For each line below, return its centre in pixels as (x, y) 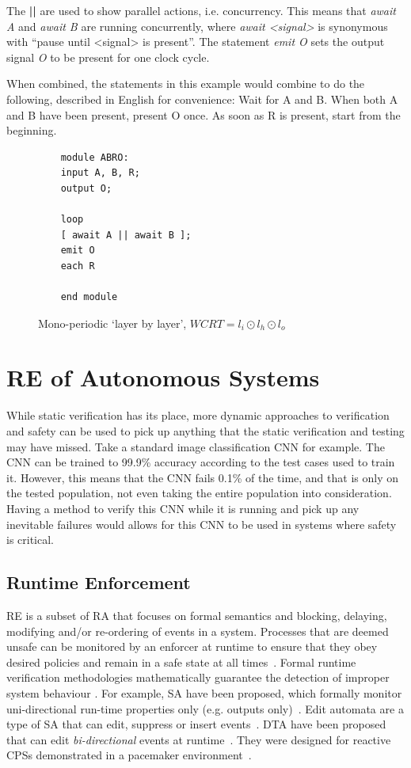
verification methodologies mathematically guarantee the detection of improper (198, 677)
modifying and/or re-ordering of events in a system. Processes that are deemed (198, 631)
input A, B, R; (100, 173)
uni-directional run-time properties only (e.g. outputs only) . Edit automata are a (205, 708)
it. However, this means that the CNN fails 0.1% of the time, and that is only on (202, 477)
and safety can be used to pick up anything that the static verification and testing (205, 431)
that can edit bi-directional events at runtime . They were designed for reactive (199, 739)
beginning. (32, 130)
